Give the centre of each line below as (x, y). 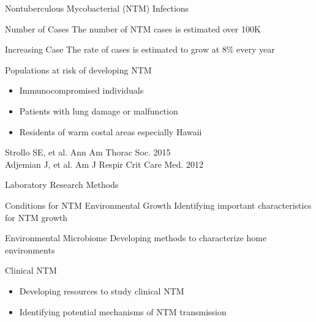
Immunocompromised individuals (81, 90)
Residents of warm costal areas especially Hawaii (111, 131)
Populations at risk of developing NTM (78, 69)
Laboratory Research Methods (62, 185)
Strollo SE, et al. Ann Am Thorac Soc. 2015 (88, 152)
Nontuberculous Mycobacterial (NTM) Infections (97, 8)
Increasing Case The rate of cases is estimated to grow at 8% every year (140, 49)
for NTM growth (36, 217)
